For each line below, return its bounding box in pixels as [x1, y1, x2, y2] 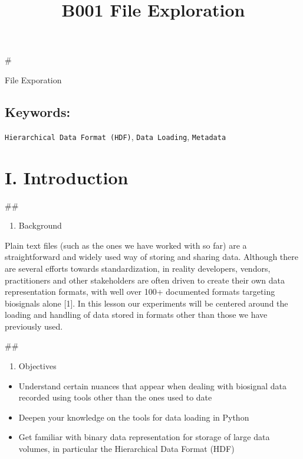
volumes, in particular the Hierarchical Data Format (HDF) [18, 442, 235, 455]
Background [18, 219, 62, 232]
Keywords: [5, 102, 71, 121]
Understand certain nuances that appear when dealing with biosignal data [18, 379, 287, 392]
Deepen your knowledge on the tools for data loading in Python [18, 411, 249, 423]
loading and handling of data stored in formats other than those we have [5, 308, 268, 321]
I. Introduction [5, 165, 129, 189]
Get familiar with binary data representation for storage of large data [18, 431, 270, 443]
